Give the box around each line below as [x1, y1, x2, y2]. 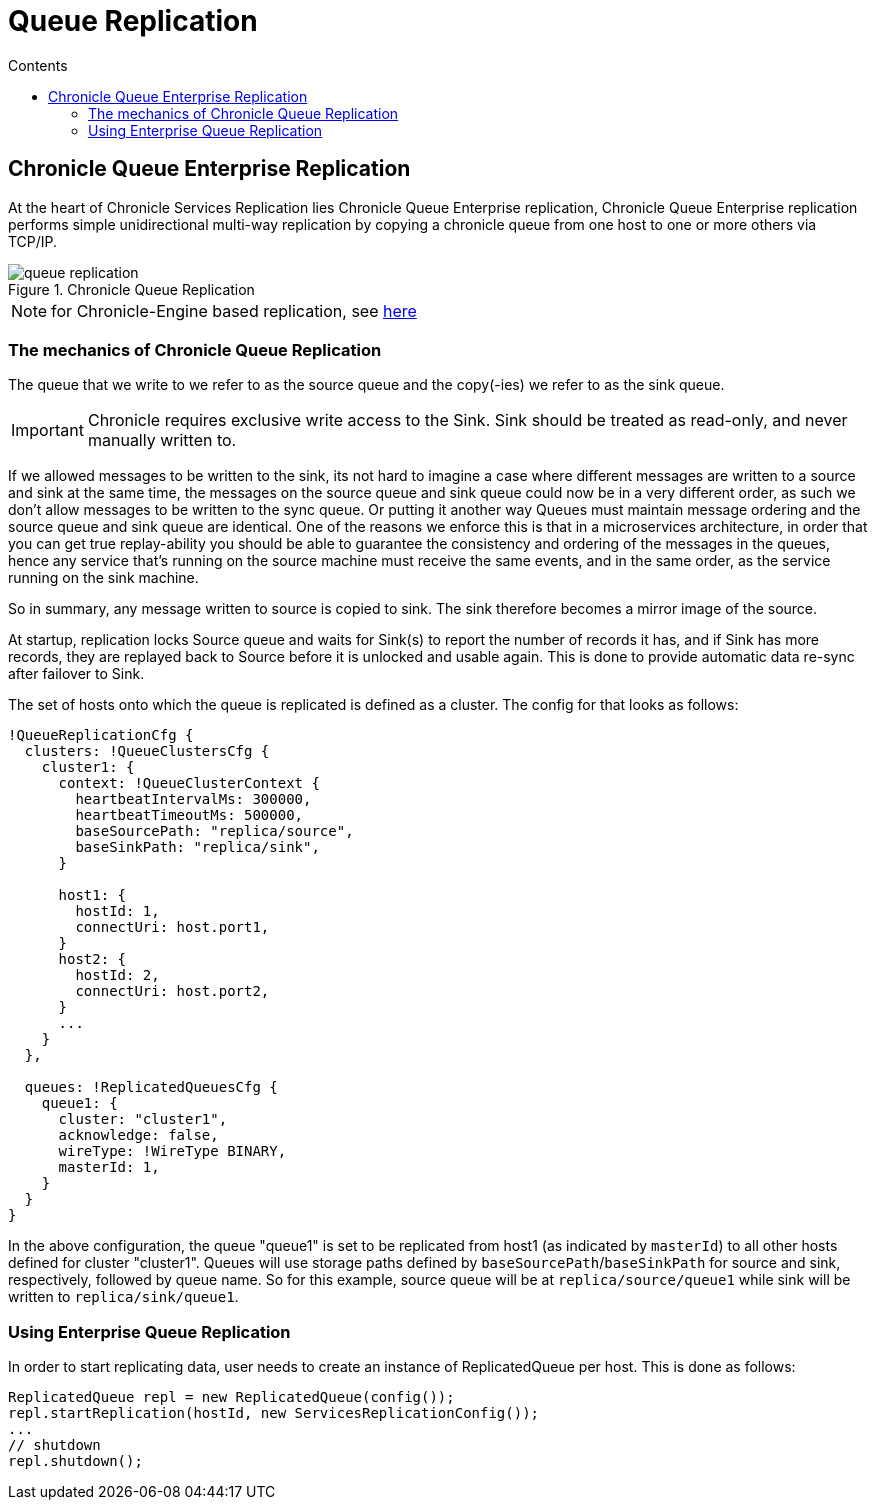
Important [11, 420, 84, 441]
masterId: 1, [58, 1159, 160, 1176]
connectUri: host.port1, [75, 919, 270, 936]
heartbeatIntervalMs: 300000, [75, 791, 312, 808]
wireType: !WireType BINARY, [58, 1143, 287, 1160]
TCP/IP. [8, 232, 58, 250]
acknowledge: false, [58, 1127, 219, 1144]
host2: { [58, 951, 127, 968]
